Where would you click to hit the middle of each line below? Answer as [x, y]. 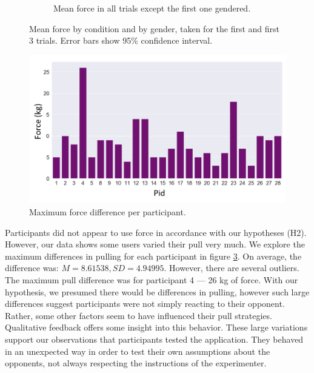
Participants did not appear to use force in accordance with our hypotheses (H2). [156, 232]
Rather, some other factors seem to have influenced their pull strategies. [139, 315]
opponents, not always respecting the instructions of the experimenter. [136, 363]
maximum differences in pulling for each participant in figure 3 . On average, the [153, 256]
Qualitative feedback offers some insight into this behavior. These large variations [156, 327]
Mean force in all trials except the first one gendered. [152, 8]
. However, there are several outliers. [232, 268]
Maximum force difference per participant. [108, 212]
